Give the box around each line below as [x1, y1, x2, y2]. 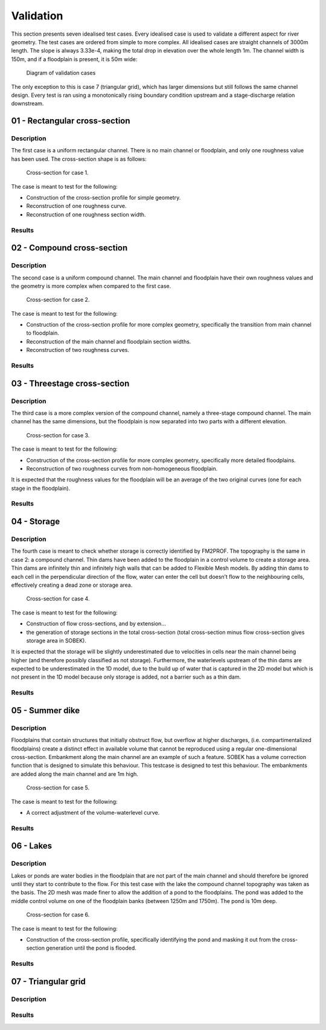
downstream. [11, 100, 44, 107]
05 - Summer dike [11, 705, 80, 715]
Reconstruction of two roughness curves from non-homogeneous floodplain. [26, 464, 218, 472]
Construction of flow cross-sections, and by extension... [26, 620, 166, 627]
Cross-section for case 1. [26, 169, 89, 177]
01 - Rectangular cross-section [11, 116, 130, 126]
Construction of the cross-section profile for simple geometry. [26, 194, 181, 201]
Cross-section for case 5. [26, 784, 90, 792]
